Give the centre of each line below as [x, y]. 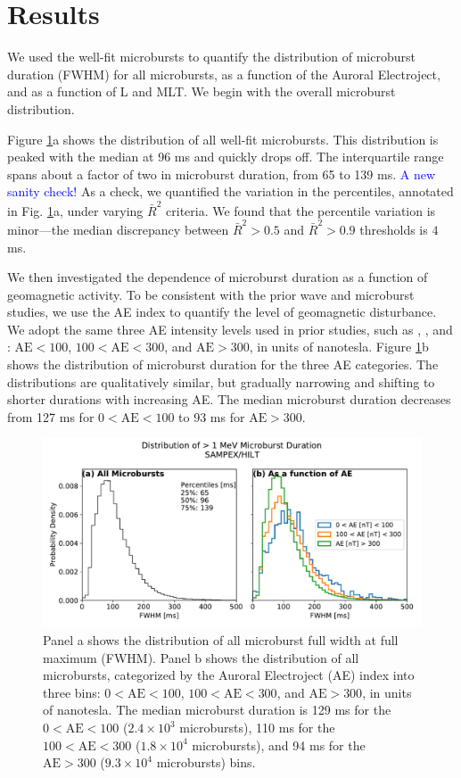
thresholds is [394, 229]
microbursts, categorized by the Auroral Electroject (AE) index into [229, 675]
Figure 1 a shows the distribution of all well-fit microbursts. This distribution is [223, 139]
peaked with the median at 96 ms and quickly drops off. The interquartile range [226, 157]
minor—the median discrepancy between [118, 229]
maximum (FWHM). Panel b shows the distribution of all [201, 657]
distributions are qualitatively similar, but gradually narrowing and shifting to [221, 381]
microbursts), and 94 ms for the [279, 745]
